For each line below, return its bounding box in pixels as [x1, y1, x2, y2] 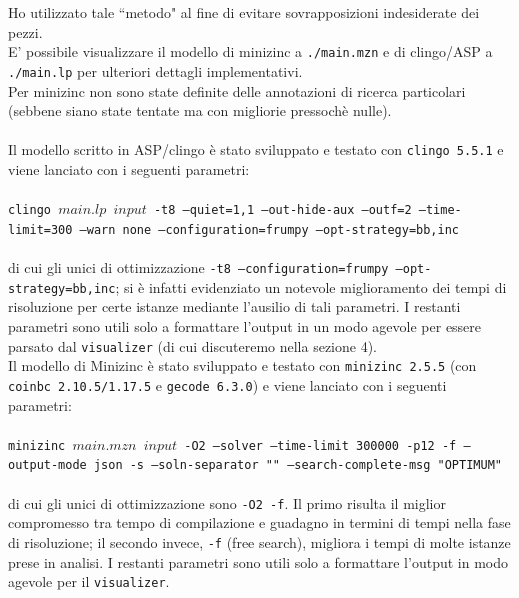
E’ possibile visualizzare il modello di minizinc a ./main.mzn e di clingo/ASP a [8, 41, 493, 62]
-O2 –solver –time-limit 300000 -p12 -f [184, 438, 457, 453]
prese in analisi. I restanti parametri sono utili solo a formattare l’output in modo [8, 551, 508, 572]
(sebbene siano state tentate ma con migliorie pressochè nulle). [8, 100, 392, 121]
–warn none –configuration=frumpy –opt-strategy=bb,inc [79, 222, 460, 237]
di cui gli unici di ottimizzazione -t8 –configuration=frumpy [8, 257, 389, 278]
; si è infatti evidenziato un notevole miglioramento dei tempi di [115, 276, 507, 297]
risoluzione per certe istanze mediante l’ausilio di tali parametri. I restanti [8, 296, 461, 317]
